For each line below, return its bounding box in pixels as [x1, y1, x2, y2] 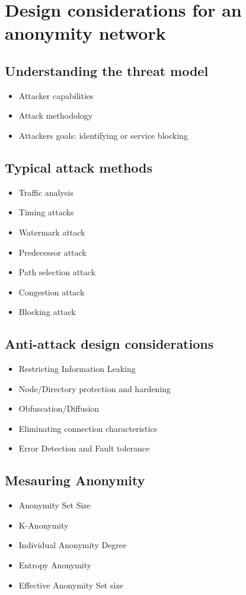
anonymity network [5, 21, 166, 45]
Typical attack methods [5, 158, 152, 176]
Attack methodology [18, 109, 93, 122]
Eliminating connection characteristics [18, 422, 158, 434]
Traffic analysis [18, 186, 74, 198]
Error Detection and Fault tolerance [18, 442, 150, 454]
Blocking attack [18, 306, 76, 318]
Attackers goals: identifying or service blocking [18, 129, 188, 141]
